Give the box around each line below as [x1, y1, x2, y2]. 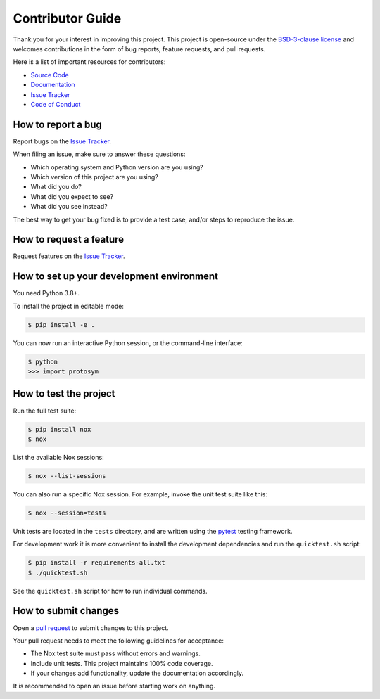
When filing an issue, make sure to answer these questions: [13, 150, 186, 158]
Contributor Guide [13, 11, 122, 26]
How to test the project [13, 387, 115, 400]
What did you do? [30, 183, 82, 191]
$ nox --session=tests [27, 508, 106, 517]
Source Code [30, 70, 70, 79]
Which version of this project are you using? [30, 172, 158, 181]
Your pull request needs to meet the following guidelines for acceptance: [13, 636, 224, 645]
